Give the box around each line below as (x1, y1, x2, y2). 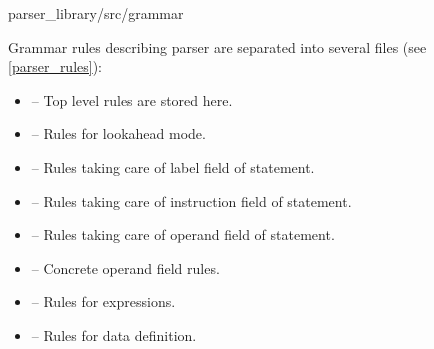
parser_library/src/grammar (8, 3, 184, 23)
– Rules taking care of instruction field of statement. (31, 190, 352, 211)
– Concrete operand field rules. (31, 257, 220, 278)
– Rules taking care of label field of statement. (31, 156, 315, 177)
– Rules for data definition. (31, 324, 197, 345)
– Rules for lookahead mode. (31, 123, 206, 144)
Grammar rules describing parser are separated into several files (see (8, 36, 427, 57)
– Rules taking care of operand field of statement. (31, 224, 335, 245)
